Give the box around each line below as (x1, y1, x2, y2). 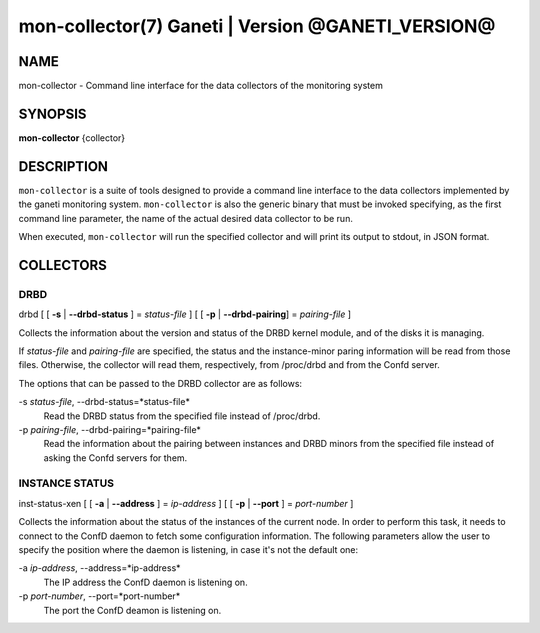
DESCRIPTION (18, 158, 109, 175)
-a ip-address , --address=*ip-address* (18, 562, 181, 574)
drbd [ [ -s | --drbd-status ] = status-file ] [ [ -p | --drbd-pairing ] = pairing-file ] (18, 308, 352, 320)
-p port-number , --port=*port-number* (18, 590, 181, 602)
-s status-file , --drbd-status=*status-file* (18, 396, 190, 408)
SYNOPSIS (18, 105, 87, 122)
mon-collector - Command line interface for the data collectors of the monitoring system (18, 80, 384, 92)
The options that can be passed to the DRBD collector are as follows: (18, 377, 303, 389)
